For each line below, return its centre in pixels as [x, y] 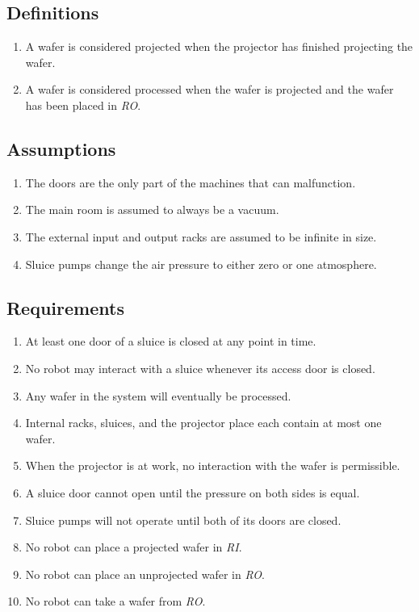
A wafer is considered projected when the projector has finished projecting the [219, 46]
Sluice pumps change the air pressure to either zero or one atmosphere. [201, 264]
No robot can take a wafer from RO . [115, 601]
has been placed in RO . [83, 105]
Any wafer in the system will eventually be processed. [158, 395]
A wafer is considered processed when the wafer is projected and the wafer [209, 89]
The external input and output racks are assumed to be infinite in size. [201, 236]
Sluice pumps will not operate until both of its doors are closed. [183, 520]
